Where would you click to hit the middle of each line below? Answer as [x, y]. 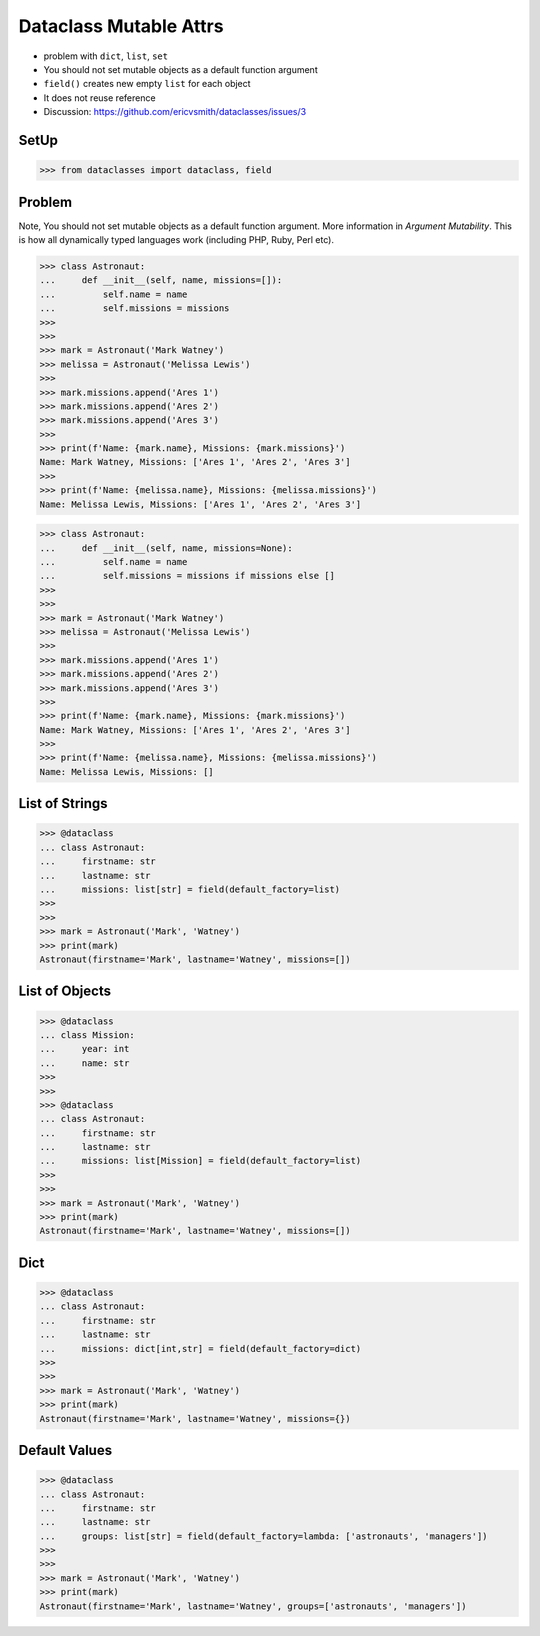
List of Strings [63, 803]
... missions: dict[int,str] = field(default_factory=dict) [200, 1348]
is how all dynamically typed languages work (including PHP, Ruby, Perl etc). [176, 239]
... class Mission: [87, 1034]
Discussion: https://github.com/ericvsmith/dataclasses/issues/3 [175, 112]
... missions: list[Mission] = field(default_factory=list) [200, 1161]
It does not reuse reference [99, 97]
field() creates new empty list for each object [147, 84]
